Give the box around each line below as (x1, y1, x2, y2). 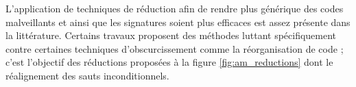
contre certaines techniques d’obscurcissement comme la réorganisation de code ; (5, 41, 344, 55)
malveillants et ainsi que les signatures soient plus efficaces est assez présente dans (5, 14, 351, 29)
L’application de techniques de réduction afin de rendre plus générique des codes (5, 1, 344, 15)
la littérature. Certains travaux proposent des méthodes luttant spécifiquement (5, 28, 337, 42)
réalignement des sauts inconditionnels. (5, 68, 169, 82)
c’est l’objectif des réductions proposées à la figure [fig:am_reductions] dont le (5, 55, 333, 69)
